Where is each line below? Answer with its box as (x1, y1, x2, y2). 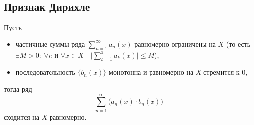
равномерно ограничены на (134, 38, 216, 49)
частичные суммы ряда (15, 38, 85, 49)
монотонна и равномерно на (109, 67, 194, 77)
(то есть (226, 38, 251, 49)
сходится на (4, 111, 40, 122)
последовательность (15, 67, 75, 77)
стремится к (203, 67, 240, 77)
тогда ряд (4, 83, 32, 94)
